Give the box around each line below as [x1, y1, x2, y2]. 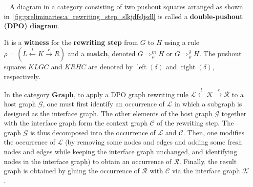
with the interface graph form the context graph [4, 118, 148, 128]
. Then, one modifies [183, 127, 244, 137]
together [221, 108, 247, 118]
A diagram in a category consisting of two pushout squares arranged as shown [9, 1, 243, 11]
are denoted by [88, 62, 133, 72]
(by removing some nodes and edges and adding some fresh [65, 137, 242, 147]
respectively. [4, 71, 41, 81]
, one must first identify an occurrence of [42, 98, 165, 108]
